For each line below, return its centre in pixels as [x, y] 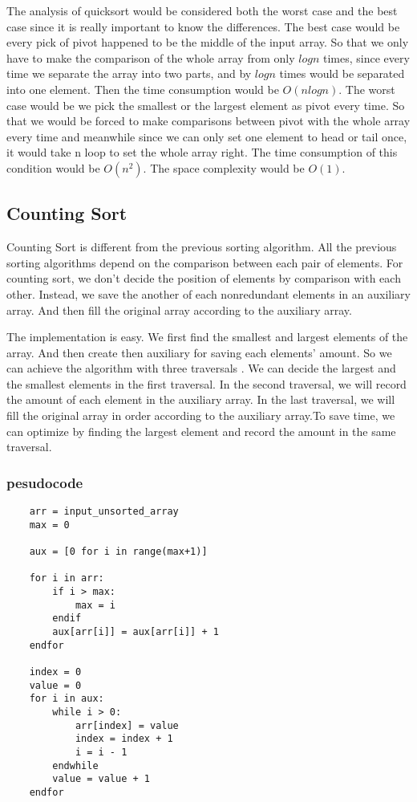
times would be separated [342, 73]
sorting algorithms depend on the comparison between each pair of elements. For [205, 262]
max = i [95, 605]
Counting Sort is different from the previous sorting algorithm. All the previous [202, 247]
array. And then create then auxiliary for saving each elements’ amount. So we [199, 352]
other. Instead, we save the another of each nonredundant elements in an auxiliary [208, 293]
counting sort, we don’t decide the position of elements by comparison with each [204, 278]
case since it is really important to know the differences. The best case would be [203, 26]
